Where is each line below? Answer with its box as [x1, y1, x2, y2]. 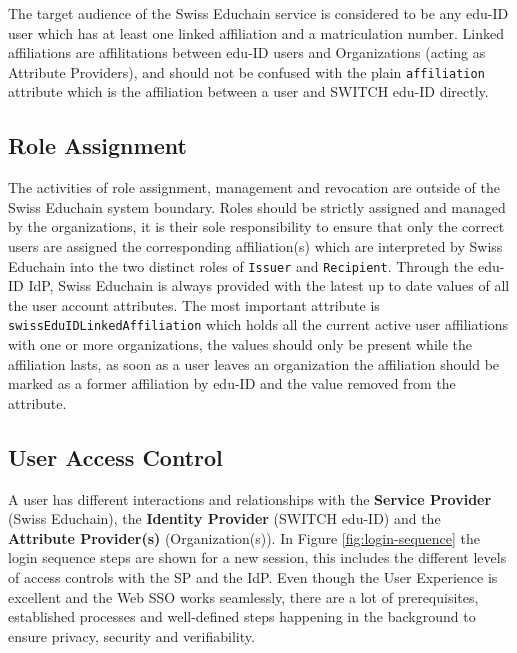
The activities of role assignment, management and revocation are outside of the [8, 177, 500, 198]
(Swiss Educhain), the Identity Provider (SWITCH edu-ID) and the [8, 508, 441, 529]
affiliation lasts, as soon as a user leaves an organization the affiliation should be [8, 353, 500, 374]
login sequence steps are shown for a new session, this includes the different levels [8, 547, 507, 568]
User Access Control [8, 441, 223, 472]
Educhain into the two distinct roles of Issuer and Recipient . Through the [8, 255, 474, 276]
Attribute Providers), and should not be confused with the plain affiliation [8, 61, 485, 82]
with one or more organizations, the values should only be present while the [8, 334, 473, 355]
